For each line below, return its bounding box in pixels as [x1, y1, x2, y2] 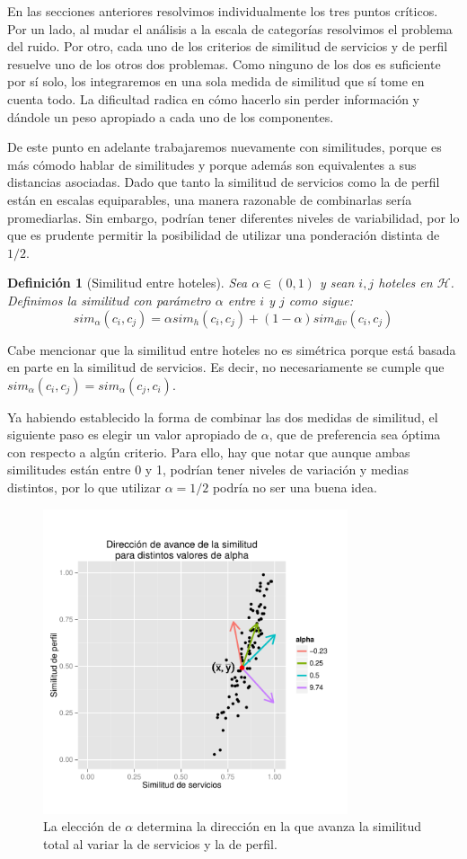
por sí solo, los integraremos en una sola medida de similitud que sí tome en [7, 72, 425, 91]
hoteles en [378, 273, 433, 292]
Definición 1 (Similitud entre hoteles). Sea [7, 273, 248, 292]
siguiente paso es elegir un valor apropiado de [7, 425, 258, 444]
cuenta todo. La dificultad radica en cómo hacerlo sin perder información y [7, 89, 419, 108]
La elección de [43, 817, 121, 836]
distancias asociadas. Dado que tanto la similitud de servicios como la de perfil [7, 173, 440, 191]
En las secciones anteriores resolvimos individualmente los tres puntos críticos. [7, 2, 438, 20]
